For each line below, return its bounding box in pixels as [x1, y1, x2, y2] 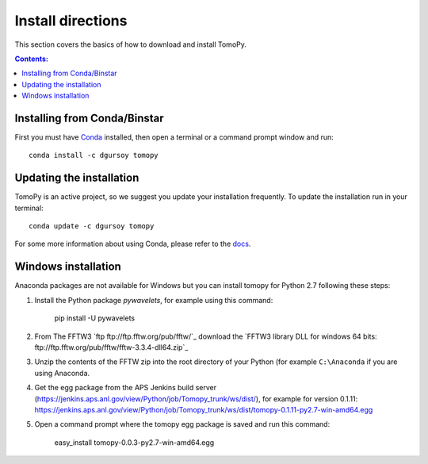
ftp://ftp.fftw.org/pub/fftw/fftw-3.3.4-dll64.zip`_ [34, 342, 189, 352]
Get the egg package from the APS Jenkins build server [34, 383, 217, 393]
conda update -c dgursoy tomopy [29, 222, 155, 231]
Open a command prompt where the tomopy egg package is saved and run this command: [34, 420, 331, 429]
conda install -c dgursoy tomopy [29, 151, 159, 160]
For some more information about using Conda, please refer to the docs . [14, 239, 251, 249]
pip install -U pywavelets [54, 313, 135, 323]
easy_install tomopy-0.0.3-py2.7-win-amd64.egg [54, 437, 215, 447]
